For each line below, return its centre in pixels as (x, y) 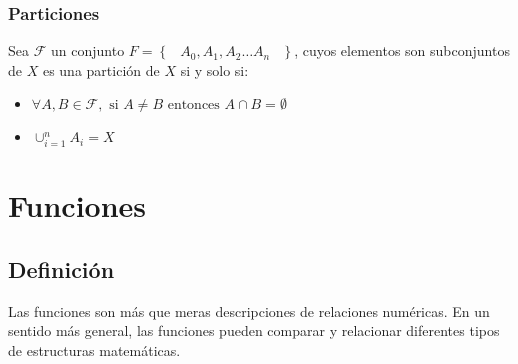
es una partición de (101, 69)
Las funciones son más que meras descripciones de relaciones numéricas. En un (249, 310)
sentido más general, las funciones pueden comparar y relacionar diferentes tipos (254, 330)
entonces (193, 105)
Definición (61, 268)
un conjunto (87, 50)
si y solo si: (214, 69)
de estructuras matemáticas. (94, 349)
